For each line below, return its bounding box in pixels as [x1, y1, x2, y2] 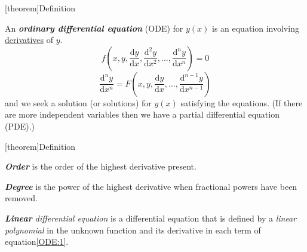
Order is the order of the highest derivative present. [5, 160, 197, 173]
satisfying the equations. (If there [180, 96, 303, 109]
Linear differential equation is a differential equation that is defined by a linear [5, 211, 297, 224]
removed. [5, 192, 38, 204]
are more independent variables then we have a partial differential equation [5, 108, 280, 121]
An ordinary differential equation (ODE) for [5, 21, 183, 34]
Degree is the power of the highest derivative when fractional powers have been [5, 180, 297, 192]
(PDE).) [5, 119, 35, 132]
